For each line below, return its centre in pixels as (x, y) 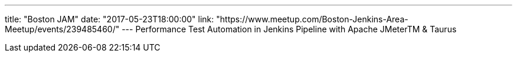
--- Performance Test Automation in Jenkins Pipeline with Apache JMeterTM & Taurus (289, 29)
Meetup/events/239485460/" (62, 29)
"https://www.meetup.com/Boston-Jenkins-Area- (312, 19)
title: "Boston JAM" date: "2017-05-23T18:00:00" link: (109, 19)
